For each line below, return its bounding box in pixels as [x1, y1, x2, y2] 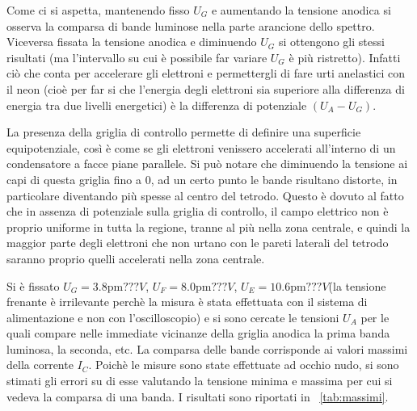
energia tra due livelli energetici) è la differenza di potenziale [6, 96, 307, 113]
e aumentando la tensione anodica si [211, 2, 391, 18]
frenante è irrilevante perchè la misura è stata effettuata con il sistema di [6, 293, 368, 310]
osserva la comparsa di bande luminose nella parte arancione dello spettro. [6, 17, 375, 34]
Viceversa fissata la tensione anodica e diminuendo [6, 33, 257, 50]
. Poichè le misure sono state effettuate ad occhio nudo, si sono [88, 356, 399, 373]
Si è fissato [6, 277, 60, 294]
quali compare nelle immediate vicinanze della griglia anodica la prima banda [6, 325, 390, 342]
